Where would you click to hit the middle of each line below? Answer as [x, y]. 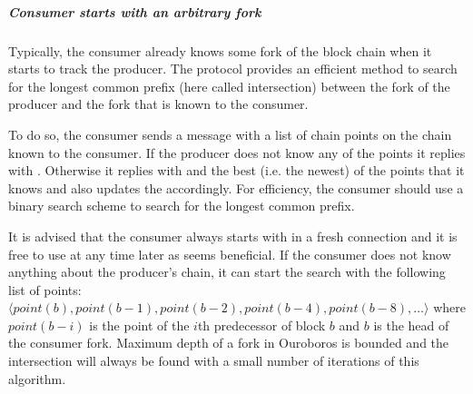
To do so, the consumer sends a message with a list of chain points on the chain [230, 134]
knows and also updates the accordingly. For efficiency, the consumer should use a [236, 187]
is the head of [411, 325]
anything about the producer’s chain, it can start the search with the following [227, 272]
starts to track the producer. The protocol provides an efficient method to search [233, 69]
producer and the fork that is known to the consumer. [158, 104]
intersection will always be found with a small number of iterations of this [214, 361]
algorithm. [37, 378]
